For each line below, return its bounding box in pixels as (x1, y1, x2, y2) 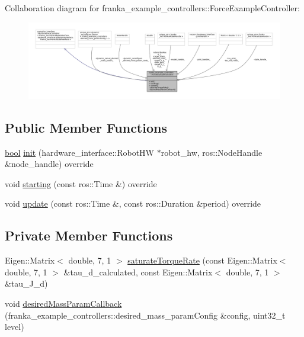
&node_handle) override (5, 158, 94, 170)
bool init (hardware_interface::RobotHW (5, 146, 154, 158)
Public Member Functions (5, 118, 167, 136)
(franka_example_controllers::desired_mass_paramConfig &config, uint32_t (5, 309, 286, 321)
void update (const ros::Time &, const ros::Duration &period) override (5, 197, 261, 210)
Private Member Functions (5, 226, 173, 245)
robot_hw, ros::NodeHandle (161, 146, 263, 158)
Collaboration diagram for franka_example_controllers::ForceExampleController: (5, 2, 300, 14)
